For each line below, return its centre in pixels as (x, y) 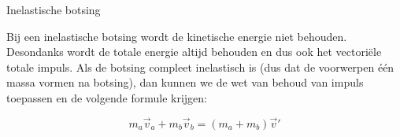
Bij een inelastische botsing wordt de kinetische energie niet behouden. (177, 36)
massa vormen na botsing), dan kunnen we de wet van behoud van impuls (185, 82)
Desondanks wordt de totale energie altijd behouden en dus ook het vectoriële (194, 52)
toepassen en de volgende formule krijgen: (107, 97)
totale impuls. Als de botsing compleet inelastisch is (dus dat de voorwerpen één (200, 67)
